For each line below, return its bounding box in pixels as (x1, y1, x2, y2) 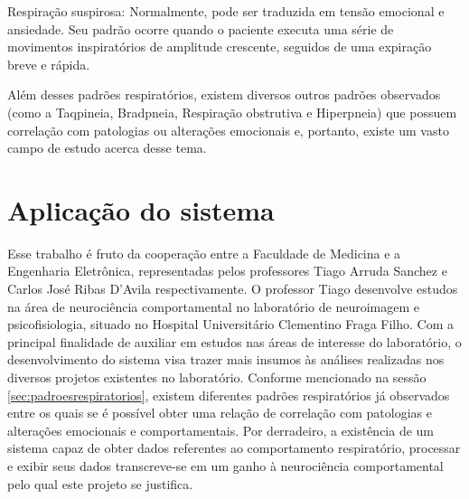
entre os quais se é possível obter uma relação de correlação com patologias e (7, 403, 432, 422)
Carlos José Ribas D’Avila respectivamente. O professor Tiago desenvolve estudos (7, 279, 458, 298)
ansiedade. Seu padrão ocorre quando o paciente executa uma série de (7, 19, 394, 38)
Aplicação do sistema (7, 191, 275, 228)
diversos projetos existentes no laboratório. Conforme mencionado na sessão (7, 368, 427, 387)
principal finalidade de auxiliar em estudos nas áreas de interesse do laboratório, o (7, 332, 462, 351)
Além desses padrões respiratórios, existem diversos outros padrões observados (7, 85, 441, 104)
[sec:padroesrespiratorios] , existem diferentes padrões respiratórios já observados (7, 385, 450, 404)
